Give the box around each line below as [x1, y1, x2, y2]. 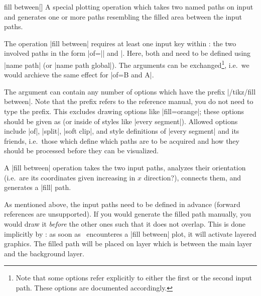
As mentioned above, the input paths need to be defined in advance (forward [4, 199, 240, 209]
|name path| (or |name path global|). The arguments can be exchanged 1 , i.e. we [4, 58, 249, 70]
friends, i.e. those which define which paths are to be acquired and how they [4, 135, 239, 146]
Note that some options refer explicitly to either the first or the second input [16, 272, 252, 283]
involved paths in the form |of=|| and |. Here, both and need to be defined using [4, 48, 251, 58]
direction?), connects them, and [144, 172, 241, 182]
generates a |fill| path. [4, 182, 71, 192]
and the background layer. [4, 248, 84, 258]
